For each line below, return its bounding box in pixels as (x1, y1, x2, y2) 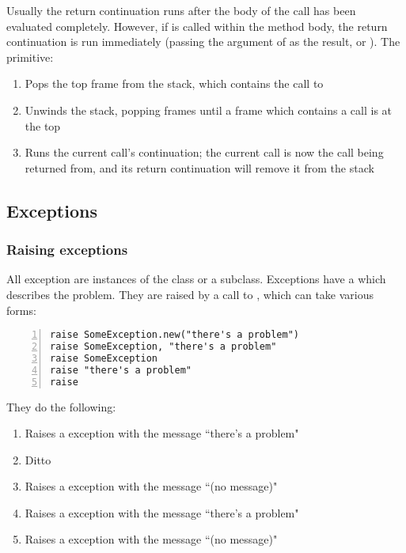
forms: (6, 301, 36, 318)
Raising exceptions (6, 240, 128, 259)
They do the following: (6, 398, 116, 415)
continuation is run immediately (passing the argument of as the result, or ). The (6, 33, 400, 50)
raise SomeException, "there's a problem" (50, 341, 277, 352)
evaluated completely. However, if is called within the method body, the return (6, 17, 388, 34)
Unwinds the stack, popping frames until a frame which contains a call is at (25, 101, 393, 118)
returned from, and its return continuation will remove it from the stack (25, 159, 374, 176)
